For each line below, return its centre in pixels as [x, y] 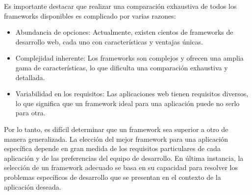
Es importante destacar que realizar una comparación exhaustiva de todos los [120, 6]
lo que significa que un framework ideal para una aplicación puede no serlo [127, 103]
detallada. [30, 77]
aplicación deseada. [33, 186]
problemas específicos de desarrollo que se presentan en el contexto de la [113, 177]
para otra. [30, 113]
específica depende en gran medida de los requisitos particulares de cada [112, 148]
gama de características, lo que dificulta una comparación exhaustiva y [122, 67]
